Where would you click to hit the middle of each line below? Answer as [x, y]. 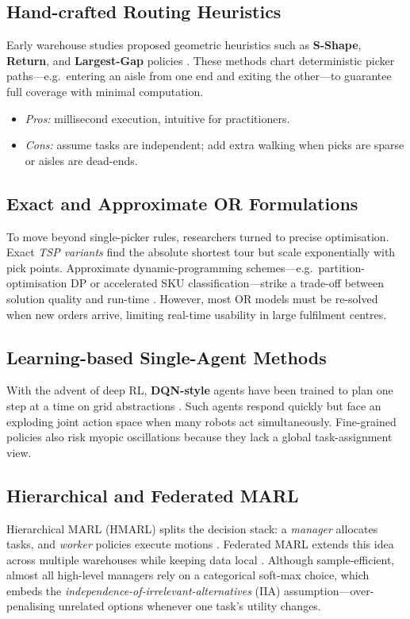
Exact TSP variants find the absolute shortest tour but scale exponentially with [201, 252]
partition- [341, 267]
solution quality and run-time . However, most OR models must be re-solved [192, 298]
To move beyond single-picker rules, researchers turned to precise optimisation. [198, 236]
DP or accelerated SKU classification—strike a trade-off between [227, 283]
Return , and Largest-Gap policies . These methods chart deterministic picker [201, 60]
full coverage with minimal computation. [105, 91]
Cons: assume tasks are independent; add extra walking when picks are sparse [215, 145]
